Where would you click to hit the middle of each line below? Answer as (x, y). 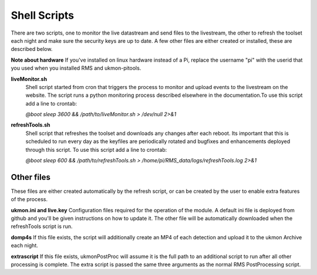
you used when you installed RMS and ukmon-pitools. (76, 68)
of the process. (29, 199)
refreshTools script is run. (42, 226)
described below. (32, 49)
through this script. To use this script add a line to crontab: (96, 150)
